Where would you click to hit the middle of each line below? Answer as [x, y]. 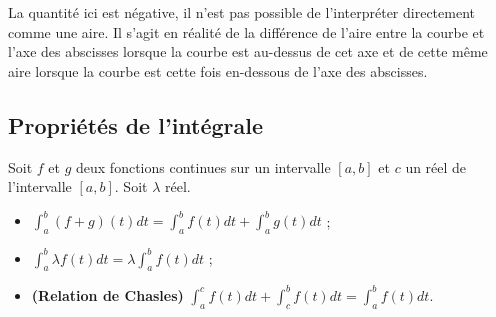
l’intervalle [40, 186]
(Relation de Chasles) [107, 294]
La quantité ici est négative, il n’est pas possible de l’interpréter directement [241, 12]
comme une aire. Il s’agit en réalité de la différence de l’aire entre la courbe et [246, 31]
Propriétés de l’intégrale [136, 124]
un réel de [436, 166]
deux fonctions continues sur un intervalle [203, 166]
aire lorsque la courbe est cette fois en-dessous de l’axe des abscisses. [218, 70]
